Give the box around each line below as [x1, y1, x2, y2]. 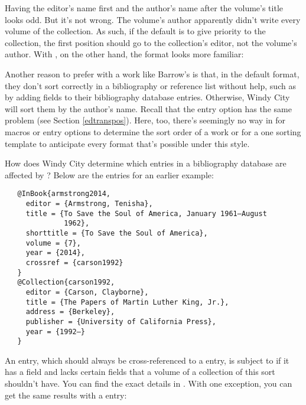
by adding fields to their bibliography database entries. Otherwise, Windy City [5, 91, 290, 103]
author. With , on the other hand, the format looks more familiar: [5, 48, 244, 60]
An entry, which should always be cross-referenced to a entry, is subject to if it [5, 354, 289, 366]
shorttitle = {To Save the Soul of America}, [25, 228, 208, 237]
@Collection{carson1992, [17, 278, 115, 287]
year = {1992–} [25, 327, 86, 336]
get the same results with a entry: [5, 388, 127, 401]
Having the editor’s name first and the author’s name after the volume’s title [5, 2, 284, 14]
